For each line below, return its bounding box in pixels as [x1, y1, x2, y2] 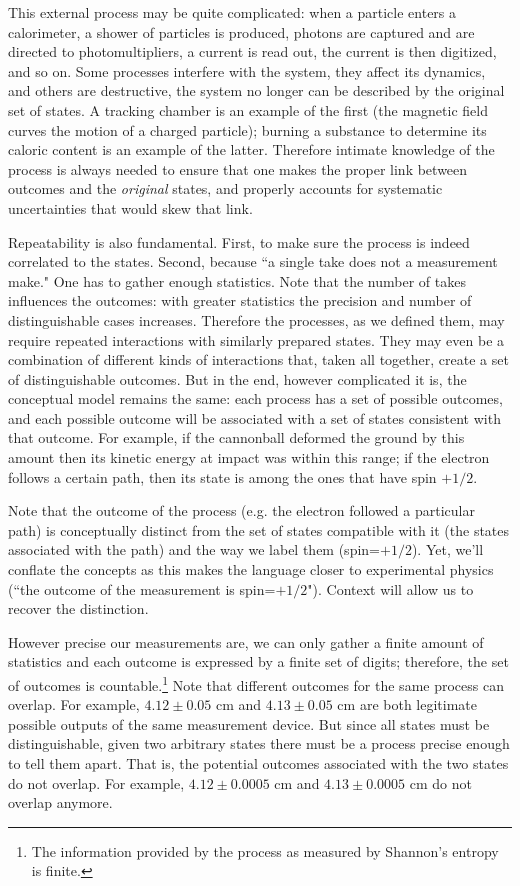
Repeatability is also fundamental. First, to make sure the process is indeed [8, 231, 470, 252]
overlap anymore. [8, 792, 113, 813]
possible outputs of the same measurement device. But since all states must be [8, 713, 490, 734]
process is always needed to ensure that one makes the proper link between [8, 158, 468, 179]
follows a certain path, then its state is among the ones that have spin [8, 466, 437, 487]
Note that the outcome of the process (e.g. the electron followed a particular [8, 500, 475, 521]
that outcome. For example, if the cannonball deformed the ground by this [8, 427, 465, 448]
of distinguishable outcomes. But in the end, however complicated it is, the [8, 368, 467, 389]
